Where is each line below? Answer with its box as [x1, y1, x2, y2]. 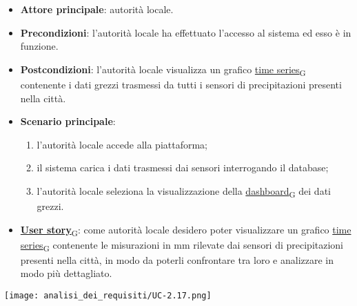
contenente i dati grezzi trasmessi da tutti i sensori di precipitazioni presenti [20, 77, 342, 91]
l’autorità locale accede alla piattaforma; [37, 137, 208, 151]
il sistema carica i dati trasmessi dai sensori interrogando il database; [37, 160, 329, 175]
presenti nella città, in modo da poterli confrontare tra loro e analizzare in [20, 252, 334, 267]
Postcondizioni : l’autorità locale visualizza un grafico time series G [20, 61, 306, 78]
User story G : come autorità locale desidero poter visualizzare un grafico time [20, 222, 351, 238]
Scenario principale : [20, 114, 116, 128]
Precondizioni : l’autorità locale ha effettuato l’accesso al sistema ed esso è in [20, 25, 351, 39]
